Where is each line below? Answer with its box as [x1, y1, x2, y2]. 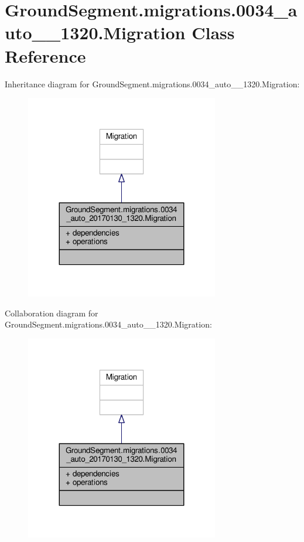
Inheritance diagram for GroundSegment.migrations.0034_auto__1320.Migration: [5, 77, 300, 90]
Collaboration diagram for [5, 306, 98, 319]
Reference [5, 43, 86, 67]
